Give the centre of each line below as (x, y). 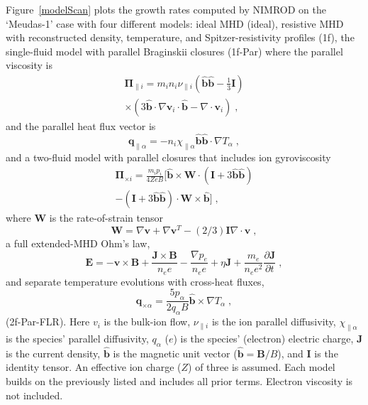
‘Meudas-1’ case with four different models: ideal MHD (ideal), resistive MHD (175, 23)
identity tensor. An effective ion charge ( (94, 367)
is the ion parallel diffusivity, (274, 322)
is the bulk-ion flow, (147, 322)
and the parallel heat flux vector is (81, 126)
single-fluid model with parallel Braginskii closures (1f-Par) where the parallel (174, 51)
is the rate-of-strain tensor (106, 218)
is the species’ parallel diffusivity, (77, 338)
